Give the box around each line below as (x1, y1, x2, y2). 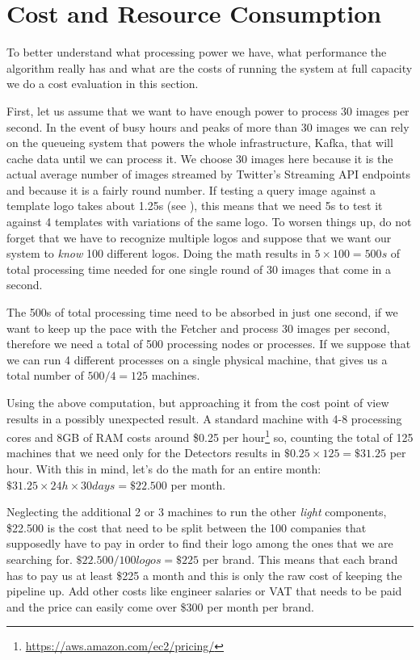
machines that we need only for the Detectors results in (6, 444, 281, 461)
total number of (6, 367, 84, 384)
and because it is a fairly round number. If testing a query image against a (6, 181, 376, 198)
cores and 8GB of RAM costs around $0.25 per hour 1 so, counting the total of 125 (6, 427, 414, 445)
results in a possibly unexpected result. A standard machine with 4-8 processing (6, 410, 402, 427)
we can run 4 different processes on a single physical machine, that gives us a (6, 351, 388, 368)
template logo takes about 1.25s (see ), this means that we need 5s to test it (6, 197, 383, 214)
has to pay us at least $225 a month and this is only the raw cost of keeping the (6, 566, 402, 583)
